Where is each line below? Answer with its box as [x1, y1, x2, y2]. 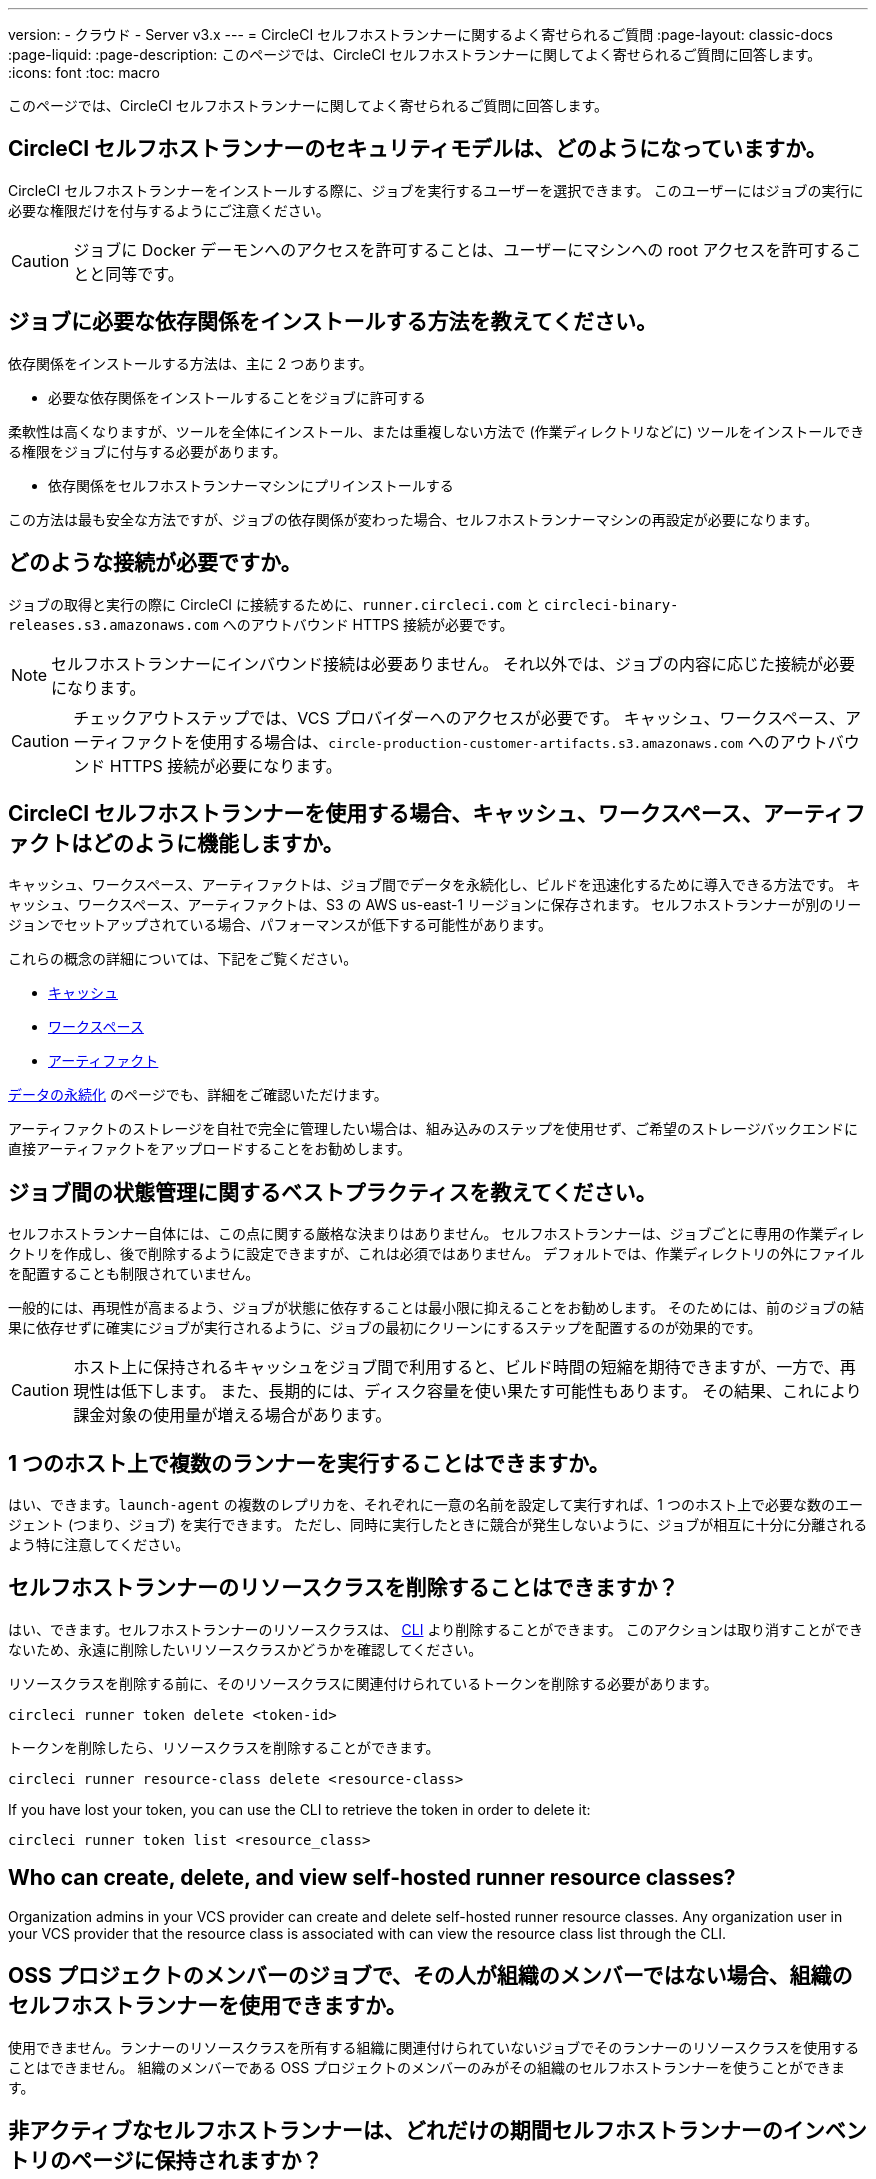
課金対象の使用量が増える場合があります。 [73, 1405, 392, 1426]
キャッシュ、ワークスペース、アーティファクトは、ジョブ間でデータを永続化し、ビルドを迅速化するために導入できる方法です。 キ [8, 876, 861, 894]
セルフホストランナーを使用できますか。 [8, 1993, 407, 2019]
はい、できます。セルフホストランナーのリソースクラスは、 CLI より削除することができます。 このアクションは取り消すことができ [8, 1620, 863, 1638]
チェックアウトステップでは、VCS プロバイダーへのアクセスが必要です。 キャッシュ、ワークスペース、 [73, 707, 845, 728]
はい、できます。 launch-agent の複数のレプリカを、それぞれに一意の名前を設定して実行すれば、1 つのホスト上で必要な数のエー [8, 1496, 863, 1514]
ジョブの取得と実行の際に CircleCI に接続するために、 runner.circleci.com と [8, 595, 540, 613]
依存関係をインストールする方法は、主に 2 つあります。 [8, 354, 373, 372]
